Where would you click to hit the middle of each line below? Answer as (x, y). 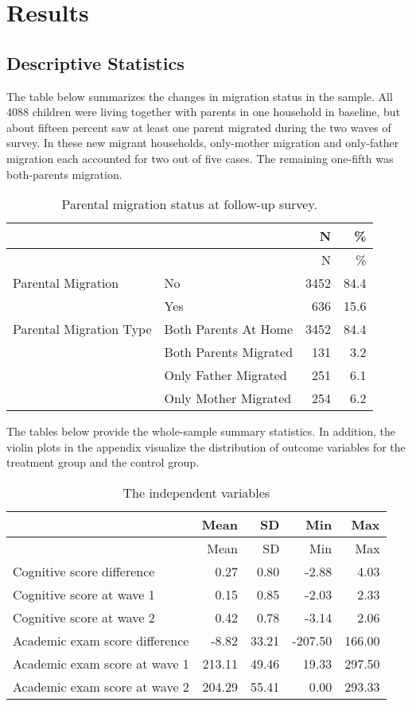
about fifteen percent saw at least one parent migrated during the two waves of (199, 127)
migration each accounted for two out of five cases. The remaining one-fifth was (200, 158)
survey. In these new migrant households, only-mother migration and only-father (203, 143)
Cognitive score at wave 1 (84, 594)
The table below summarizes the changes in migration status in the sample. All (200, 96)
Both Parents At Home (229, 329)
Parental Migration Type (82, 329)
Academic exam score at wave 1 (101, 663)
